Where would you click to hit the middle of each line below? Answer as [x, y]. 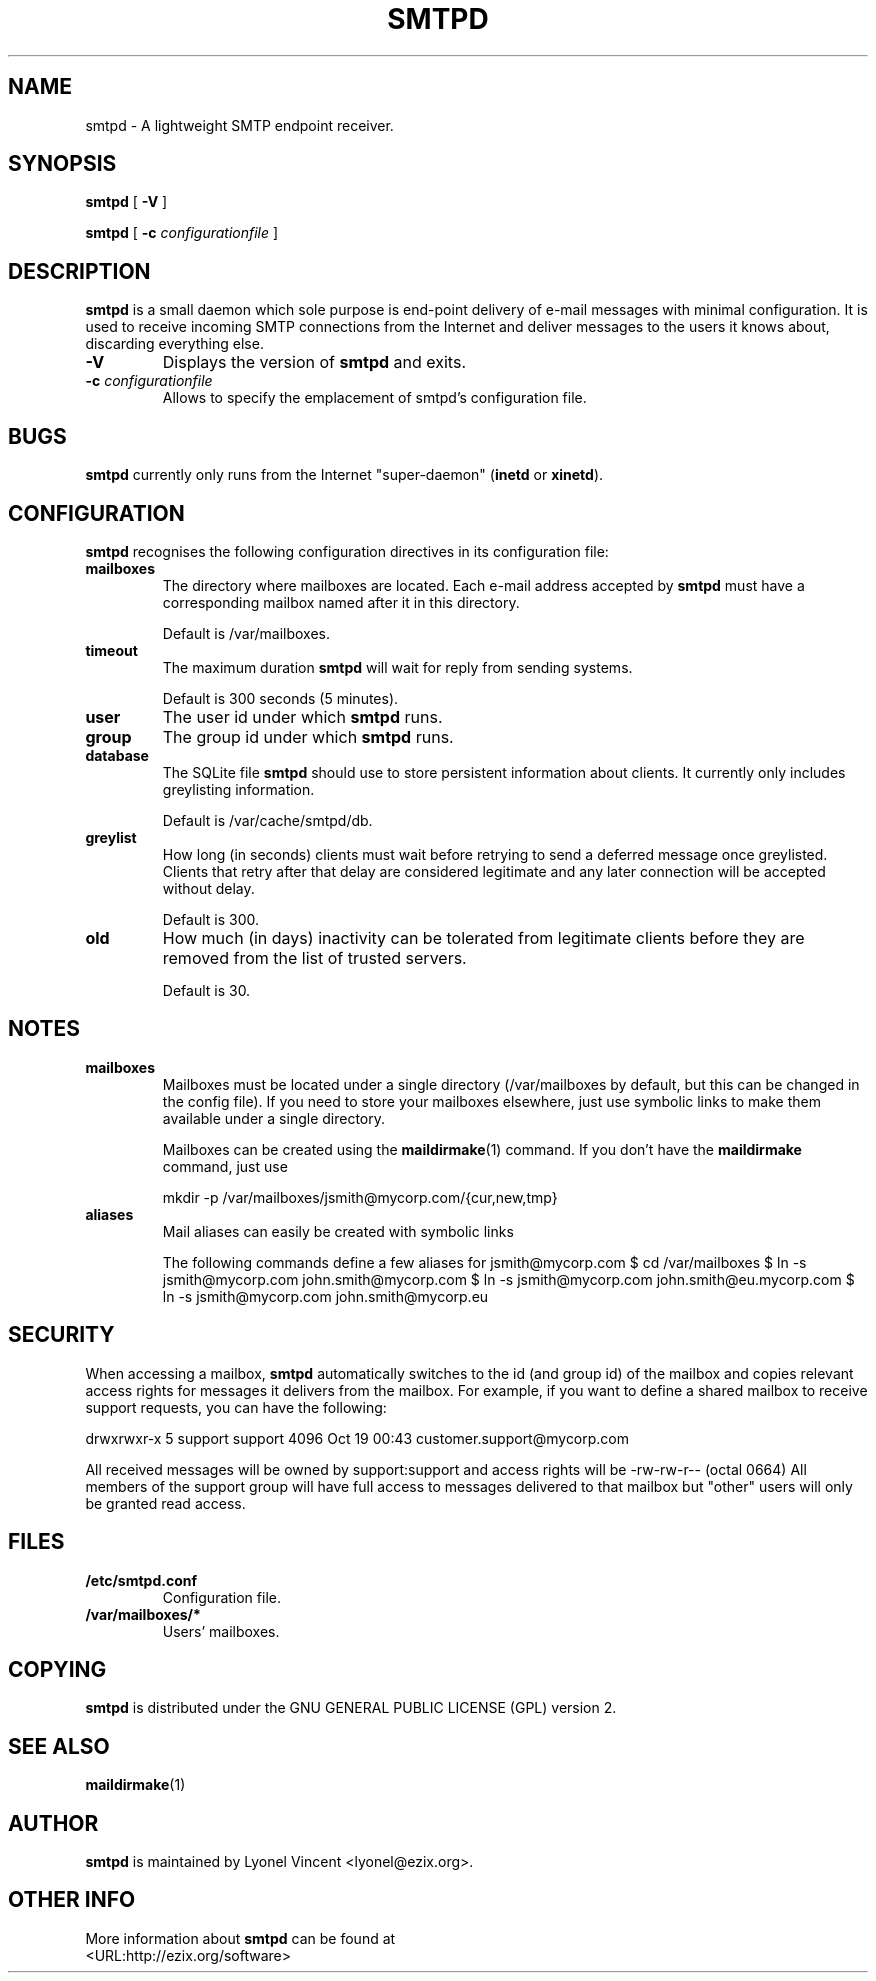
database [117, 755]
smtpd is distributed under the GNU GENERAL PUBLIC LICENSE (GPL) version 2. [351, 1708]
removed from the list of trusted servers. [314, 957]
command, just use [225, 1166]
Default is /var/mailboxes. [246, 633]
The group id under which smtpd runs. [308, 736]
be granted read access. [165, 1503]
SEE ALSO [59, 1746]
